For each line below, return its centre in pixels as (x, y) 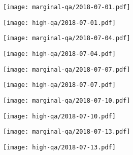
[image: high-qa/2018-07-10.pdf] (59, 116)
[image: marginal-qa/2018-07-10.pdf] (67, 100)
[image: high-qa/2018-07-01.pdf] (59, 23)
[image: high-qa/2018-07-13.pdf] (59, 147)
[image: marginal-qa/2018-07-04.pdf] (67, 38)
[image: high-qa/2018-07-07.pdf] (59, 85)
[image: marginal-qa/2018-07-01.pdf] (67, 7)
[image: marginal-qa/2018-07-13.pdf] (67, 132)
